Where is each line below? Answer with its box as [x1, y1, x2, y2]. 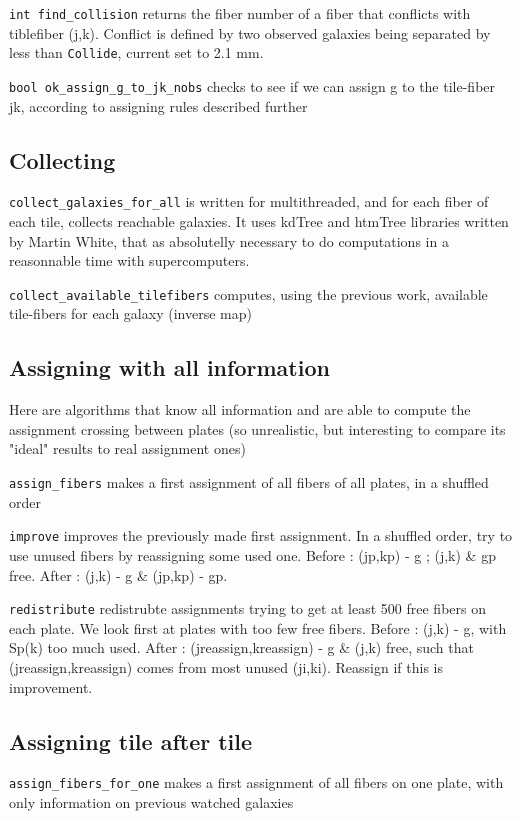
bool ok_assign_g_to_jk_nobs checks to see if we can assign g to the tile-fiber [9, 75, 496, 96]
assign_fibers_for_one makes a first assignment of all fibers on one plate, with [9, 772, 504, 793]
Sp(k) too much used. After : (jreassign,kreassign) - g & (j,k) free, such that [9, 637, 474, 658]
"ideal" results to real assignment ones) [9, 438, 246, 459]
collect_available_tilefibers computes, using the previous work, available [9, 283, 488, 304]
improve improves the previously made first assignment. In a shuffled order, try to [9, 525, 513, 546]
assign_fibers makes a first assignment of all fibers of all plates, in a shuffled [9, 472, 489, 493]
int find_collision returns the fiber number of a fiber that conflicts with [9, 3, 471, 23]
